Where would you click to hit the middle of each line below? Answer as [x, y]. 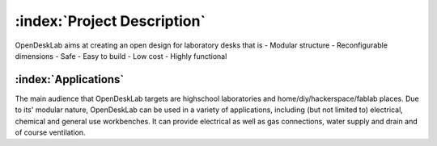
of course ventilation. [50, 132]
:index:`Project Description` [110, 21]
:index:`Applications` [70, 79]
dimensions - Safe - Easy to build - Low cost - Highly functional [121, 56]
